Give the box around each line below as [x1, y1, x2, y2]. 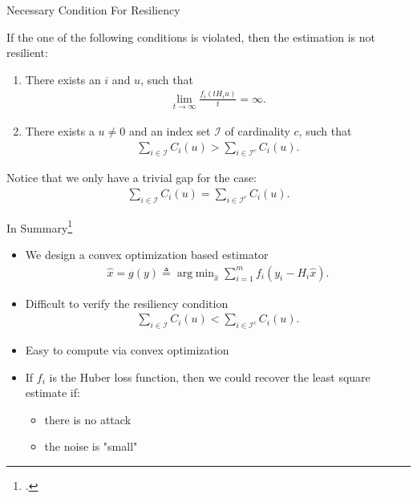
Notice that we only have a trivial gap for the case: [6, 169, 257, 186]
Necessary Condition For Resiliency [6, 2, 180, 18]
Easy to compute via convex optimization [25, 342, 229, 358]
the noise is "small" [44, 438, 138, 455]
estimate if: [25, 384, 80, 401]
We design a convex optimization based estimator [25, 246, 269, 263]
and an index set [128, 122, 211, 139]
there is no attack [44, 411, 132, 427]
